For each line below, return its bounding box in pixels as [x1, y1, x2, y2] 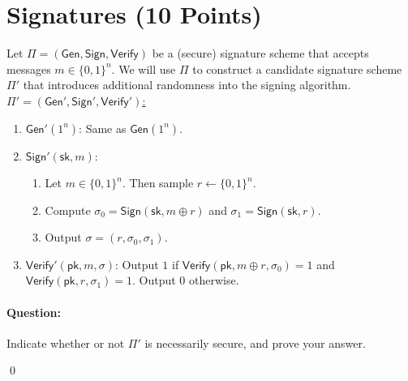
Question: [6, 303, 61, 320]
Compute [45, 201, 91, 218]
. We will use [111, 60, 176, 77]
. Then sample [122, 174, 194, 191]
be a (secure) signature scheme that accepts [152, 45, 369, 62]
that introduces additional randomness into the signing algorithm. [23, 76, 351, 93]
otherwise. [189, 272, 239, 289]
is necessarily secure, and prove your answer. [144, 334, 366, 351]
